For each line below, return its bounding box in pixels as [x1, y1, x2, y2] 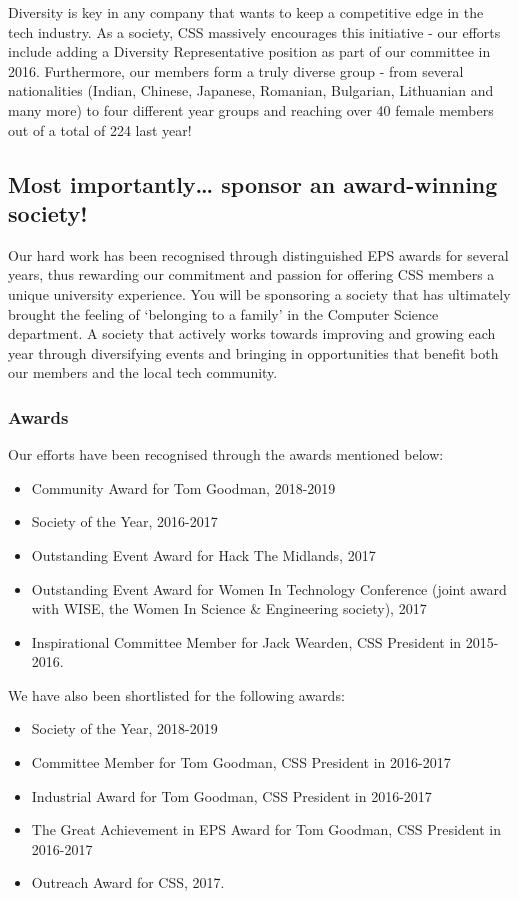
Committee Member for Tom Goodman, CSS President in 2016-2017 [31, 752, 451, 773]
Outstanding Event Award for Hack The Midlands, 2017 [31, 544, 376, 565]
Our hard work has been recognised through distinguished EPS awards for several [8, 244, 509, 265]
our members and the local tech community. [8, 362, 278, 383]
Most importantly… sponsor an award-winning [8, 168, 498, 199]
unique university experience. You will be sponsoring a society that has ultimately [8, 283, 511, 304]
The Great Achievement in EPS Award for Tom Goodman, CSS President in [31, 819, 502, 840]
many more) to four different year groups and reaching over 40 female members [8, 99, 494, 120]
